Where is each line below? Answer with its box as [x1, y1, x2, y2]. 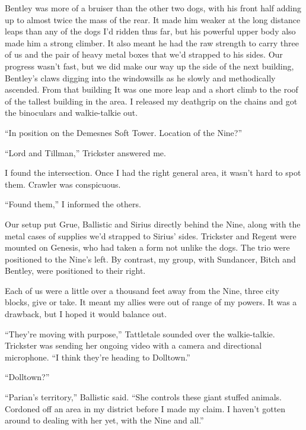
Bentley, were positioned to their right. [5, 264, 146, 277]
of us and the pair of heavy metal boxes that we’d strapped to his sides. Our [5, 48, 283, 61]
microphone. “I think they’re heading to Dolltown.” [5, 350, 190, 363]
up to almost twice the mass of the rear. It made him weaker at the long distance [5, 13, 301, 26]
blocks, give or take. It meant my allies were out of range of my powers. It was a [5, 296, 297, 308]
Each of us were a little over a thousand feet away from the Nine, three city [5, 284, 279, 296]
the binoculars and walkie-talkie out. [5, 106, 138, 119]
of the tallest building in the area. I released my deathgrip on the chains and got [5, 94, 298, 107]
